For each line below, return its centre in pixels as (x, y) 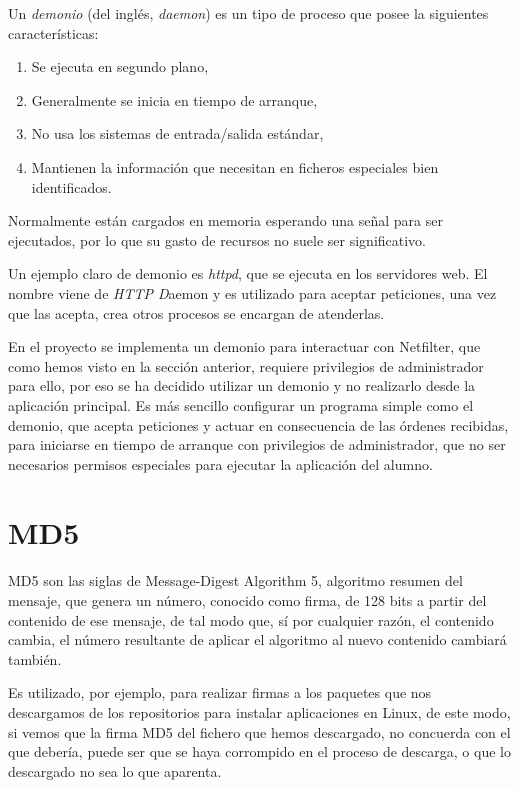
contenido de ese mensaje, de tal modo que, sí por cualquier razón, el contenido (251, 619)
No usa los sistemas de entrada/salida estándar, (177, 133)
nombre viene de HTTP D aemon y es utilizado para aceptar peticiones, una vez (252, 292)
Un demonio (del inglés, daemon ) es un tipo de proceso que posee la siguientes (248, 13)
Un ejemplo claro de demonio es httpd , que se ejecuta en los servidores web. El (248, 273)
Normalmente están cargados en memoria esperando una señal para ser (225, 220)
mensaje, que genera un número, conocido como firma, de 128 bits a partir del (247, 600)
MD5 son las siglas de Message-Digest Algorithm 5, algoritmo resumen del (235, 580)
